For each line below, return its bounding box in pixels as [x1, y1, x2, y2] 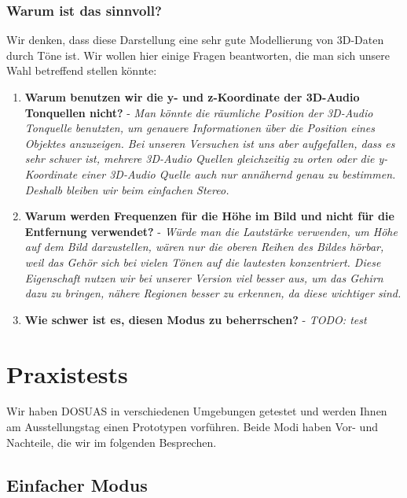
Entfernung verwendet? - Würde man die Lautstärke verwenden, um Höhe [24, 223, 398, 239]
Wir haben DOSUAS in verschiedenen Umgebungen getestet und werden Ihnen [6, 403, 387, 419]
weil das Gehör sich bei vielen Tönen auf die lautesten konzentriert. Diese [24, 253, 381, 270]
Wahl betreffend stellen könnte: [6, 62, 157, 79]
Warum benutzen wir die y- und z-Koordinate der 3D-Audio [24, 89, 360, 105]
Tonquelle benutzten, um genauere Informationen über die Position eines [24, 120, 375, 136]
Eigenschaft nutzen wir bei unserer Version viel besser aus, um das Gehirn [24, 269, 383, 286]
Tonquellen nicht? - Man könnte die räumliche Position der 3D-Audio [24, 104, 373, 120]
